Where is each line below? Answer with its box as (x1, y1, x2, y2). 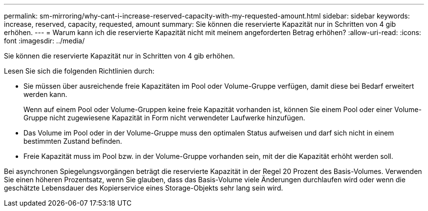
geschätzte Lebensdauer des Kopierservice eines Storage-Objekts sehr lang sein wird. (4, 184, 283, 192)
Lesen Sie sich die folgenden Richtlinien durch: (4, 67, 155, 75)
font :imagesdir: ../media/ (4, 37, 85, 45)
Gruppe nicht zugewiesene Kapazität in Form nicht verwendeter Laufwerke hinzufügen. (23, 114, 305, 122)
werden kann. (23, 90, 67, 98)
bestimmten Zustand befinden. (23, 137, 122, 145)
